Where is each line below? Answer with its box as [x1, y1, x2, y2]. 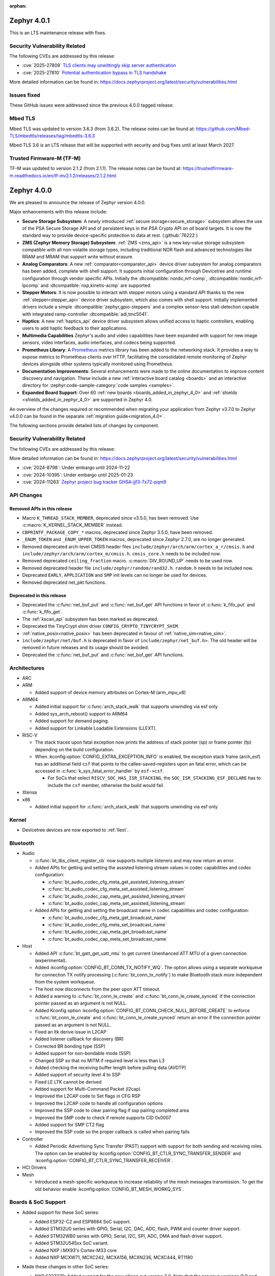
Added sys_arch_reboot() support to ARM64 [35, 710, 128, 717]
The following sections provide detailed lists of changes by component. [9, 423, 160, 429]
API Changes [9, 492, 43, 499]
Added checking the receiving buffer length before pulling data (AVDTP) [35, 1064, 186, 1070]
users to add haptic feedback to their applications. [22, 325, 128, 331]
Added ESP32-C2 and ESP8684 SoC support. [35, 1219, 131, 1225]
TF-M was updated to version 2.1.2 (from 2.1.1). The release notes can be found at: [9, 165, 182, 171]
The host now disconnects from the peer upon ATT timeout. [35, 986, 160, 992]
